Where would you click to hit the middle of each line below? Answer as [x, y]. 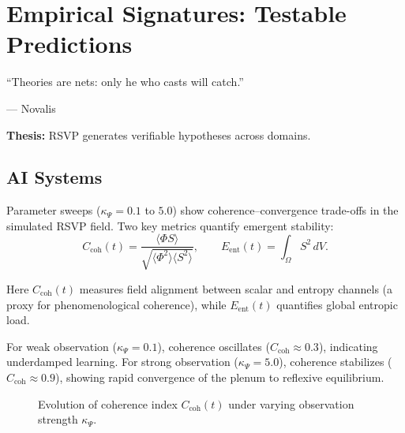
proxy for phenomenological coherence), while [116, 304]
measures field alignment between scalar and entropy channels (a [236, 288]
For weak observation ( [62, 346]
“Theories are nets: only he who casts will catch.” [125, 82]
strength [58, 419]
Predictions [69, 44]
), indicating [348, 346]
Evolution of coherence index [108, 403]
